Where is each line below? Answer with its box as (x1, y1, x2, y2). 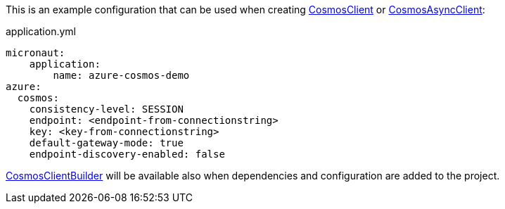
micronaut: (6, 47, 65, 58)
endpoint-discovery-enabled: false (29, 148, 225, 160)
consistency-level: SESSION (29, 103, 184, 115)
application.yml (6, 25, 76, 37)
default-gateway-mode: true (29, 137, 184, 148)
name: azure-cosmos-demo (53, 70, 190, 81)
